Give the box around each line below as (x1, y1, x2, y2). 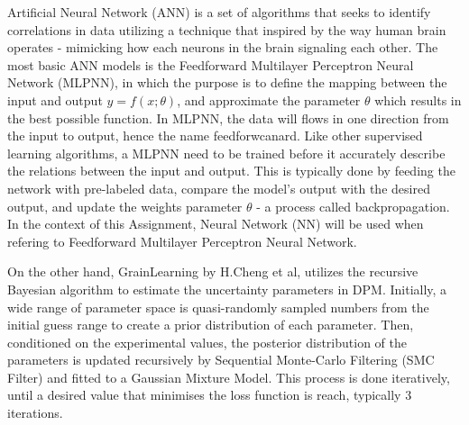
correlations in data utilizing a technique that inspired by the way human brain (7, 20, 446, 39)
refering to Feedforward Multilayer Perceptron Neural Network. (7, 231, 357, 250)
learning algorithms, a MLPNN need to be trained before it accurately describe (7, 143, 446, 162)
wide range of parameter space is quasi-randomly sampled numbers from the (7, 297, 429, 316)
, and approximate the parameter (177, 90, 361, 109)
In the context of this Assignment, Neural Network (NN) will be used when (7, 214, 424, 233)
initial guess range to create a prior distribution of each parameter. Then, (7, 315, 414, 334)
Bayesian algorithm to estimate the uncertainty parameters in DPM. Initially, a (7, 279, 447, 298)
